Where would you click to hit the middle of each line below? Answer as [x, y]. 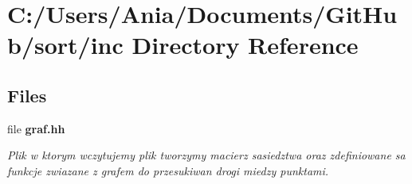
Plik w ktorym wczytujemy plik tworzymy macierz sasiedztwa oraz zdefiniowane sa [206, 155]
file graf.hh [36, 128]
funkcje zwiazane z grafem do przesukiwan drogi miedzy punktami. [168, 170]
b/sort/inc [65, 45]
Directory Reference [245, 45]
